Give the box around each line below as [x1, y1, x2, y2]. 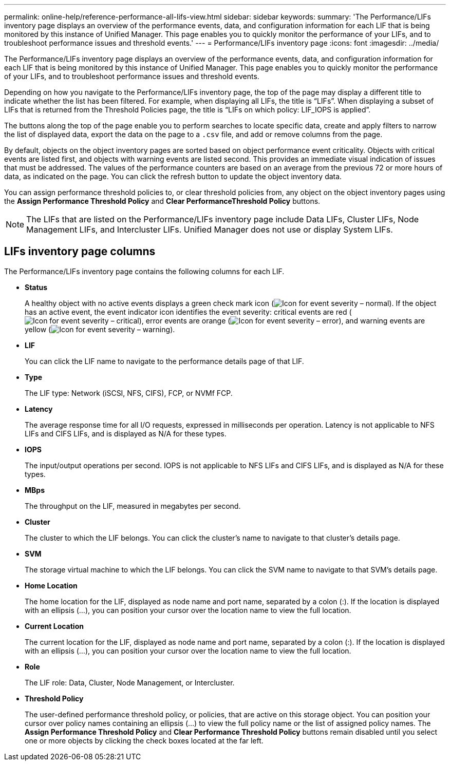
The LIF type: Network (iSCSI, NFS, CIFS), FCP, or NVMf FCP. [25, 388, 233, 397]
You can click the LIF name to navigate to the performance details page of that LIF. [25, 356, 304, 366]
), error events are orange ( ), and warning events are [139, 316, 425, 325]
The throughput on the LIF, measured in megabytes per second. [25, 501, 241, 510]
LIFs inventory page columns [4, 245, 156, 258]
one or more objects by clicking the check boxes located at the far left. [25, 736, 264, 745]
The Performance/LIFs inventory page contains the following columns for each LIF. [4, 266, 285, 276]
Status [25, 282, 48, 292]
